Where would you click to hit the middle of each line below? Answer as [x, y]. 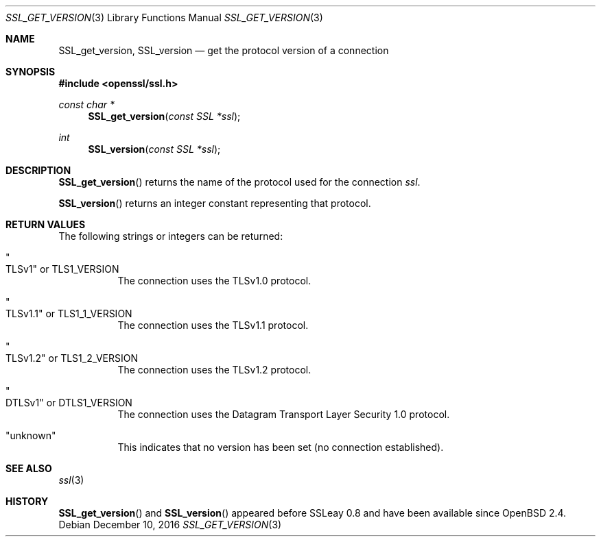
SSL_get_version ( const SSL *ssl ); [164, 116]
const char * [87, 104]
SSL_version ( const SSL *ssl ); [154, 149]
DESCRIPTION [38, 170]
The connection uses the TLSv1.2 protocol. [214, 370]
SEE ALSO [29, 468]
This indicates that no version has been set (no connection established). [281, 447]
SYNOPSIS [31, 72]
